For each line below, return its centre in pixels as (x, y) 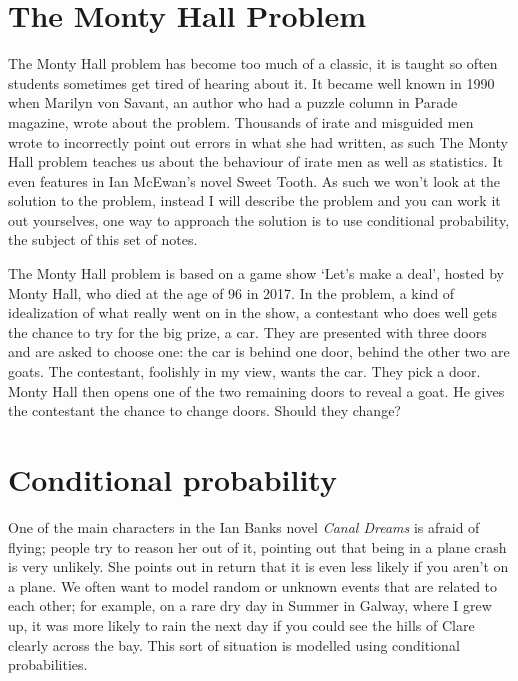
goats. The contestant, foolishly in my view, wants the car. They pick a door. (244, 371)
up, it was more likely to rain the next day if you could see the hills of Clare (241, 624)
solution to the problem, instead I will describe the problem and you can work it (254, 200)
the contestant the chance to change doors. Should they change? (204, 410)
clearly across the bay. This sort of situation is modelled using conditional (234, 644)
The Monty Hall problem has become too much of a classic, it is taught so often (253, 63)
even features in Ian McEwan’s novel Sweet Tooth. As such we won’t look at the (254, 180)
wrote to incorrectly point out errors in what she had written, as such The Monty (258, 141)
